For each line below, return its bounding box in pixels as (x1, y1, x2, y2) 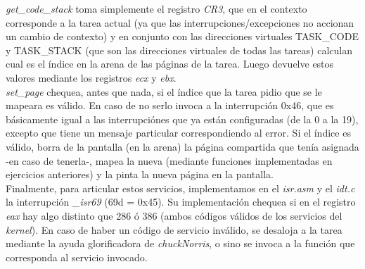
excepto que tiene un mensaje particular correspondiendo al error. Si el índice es (6, 125, 351, 140)
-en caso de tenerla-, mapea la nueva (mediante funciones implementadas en (6, 153, 333, 168)
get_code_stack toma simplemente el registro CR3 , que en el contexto (6, 1, 307, 15)
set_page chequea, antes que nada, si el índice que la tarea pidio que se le (6, 84, 322, 99)
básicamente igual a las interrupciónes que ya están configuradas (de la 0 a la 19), (6, 111, 359, 126)
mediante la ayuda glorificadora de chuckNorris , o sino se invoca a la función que (6, 236, 355, 251)
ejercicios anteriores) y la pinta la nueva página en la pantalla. (6, 167, 274, 182)
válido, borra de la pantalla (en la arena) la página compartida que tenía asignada (6, 139, 359, 154)
